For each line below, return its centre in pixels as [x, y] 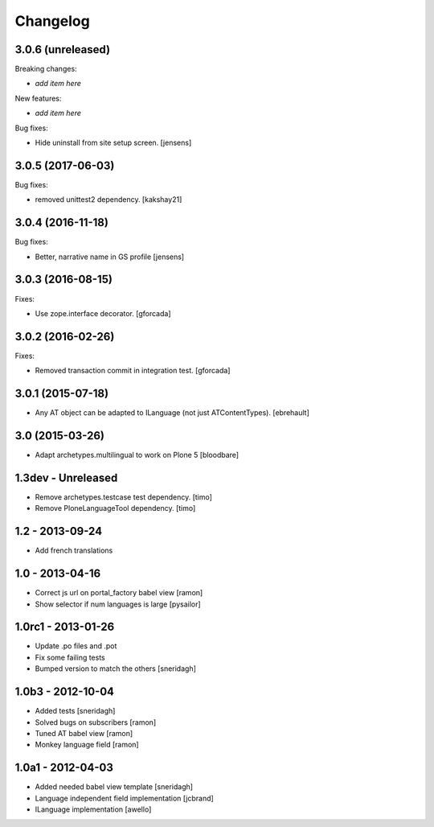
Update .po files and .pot [76, 646]
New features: [38, 98]
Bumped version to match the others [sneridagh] [116, 669]
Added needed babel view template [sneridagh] [114, 787]
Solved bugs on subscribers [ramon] [96, 722]
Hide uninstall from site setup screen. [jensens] [113, 143]
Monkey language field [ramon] [87, 745]
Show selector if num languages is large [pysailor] [118, 604]
